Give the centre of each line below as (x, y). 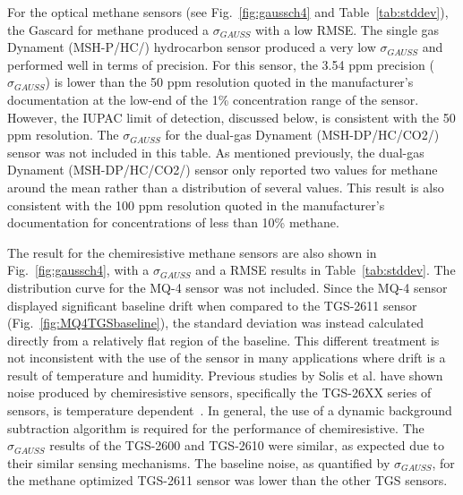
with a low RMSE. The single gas (347, 29)
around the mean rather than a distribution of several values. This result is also (226, 187)
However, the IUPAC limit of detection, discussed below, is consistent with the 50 (231, 117)
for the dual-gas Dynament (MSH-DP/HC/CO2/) (302, 135)
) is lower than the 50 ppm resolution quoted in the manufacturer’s (229, 82)
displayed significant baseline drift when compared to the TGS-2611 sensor (212, 305)
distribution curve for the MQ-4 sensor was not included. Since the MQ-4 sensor (227, 287)
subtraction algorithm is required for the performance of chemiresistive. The (216, 427)
